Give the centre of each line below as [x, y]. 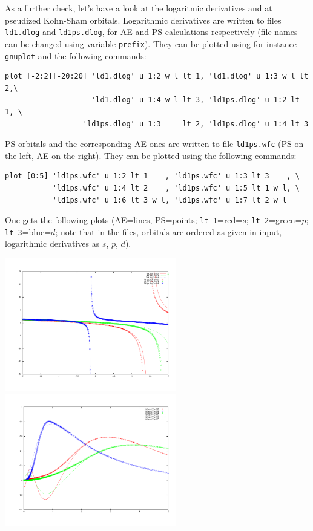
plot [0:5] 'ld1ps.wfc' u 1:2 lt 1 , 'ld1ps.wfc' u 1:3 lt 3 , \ [152, 176]
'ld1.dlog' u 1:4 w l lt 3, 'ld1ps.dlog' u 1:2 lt [196, 100]
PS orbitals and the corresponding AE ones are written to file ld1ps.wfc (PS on [154, 144]
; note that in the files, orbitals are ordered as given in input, [169, 231]
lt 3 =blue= [28, 231]
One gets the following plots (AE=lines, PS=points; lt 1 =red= [124, 220]
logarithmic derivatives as [52, 243]
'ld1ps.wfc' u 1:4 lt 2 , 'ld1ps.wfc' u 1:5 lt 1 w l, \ [176, 188]
